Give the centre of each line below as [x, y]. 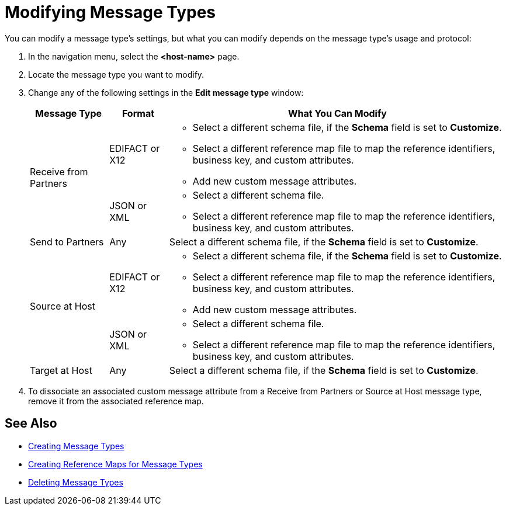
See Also [31, 424]
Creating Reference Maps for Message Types [115, 464]
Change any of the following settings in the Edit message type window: [166, 92]
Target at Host [61, 370]
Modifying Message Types [110, 12]
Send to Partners [67, 242]
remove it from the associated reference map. [116, 401]
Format [138, 113]
